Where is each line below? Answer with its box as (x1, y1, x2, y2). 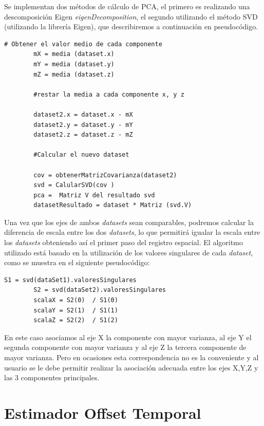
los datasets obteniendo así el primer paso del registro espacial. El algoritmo (4, 237, 243, 248)
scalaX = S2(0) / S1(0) (33, 297, 118, 304)
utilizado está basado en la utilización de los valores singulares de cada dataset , (4, 247, 253, 257)
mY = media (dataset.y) (33, 60, 115, 68)
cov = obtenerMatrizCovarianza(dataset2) (33, 171, 177, 179)
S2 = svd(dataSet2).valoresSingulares (33, 286, 166, 294)
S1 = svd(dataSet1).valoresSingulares (4, 276, 137, 284)
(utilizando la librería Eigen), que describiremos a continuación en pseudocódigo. (4, 21, 258, 32)
